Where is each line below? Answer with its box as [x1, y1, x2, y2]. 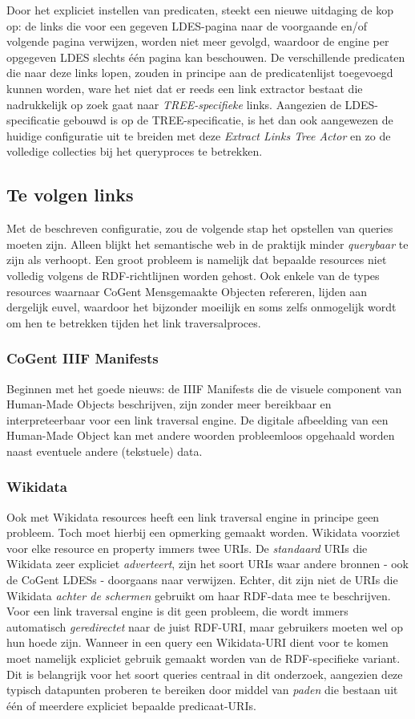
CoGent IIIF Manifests [6, 348, 159, 368]
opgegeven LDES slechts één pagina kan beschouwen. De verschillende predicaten [6, 48, 405, 65]
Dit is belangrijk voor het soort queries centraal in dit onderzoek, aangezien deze [6, 665, 403, 682]
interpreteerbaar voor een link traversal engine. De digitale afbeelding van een [6, 411, 389, 428]
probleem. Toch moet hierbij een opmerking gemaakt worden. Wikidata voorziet [6, 524, 401, 541]
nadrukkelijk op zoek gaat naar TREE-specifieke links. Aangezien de [6, 95, 341, 112]
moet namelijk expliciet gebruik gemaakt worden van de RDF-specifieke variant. [6, 650, 401, 667]
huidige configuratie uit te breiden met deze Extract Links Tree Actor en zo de [6, 127, 391, 144]
